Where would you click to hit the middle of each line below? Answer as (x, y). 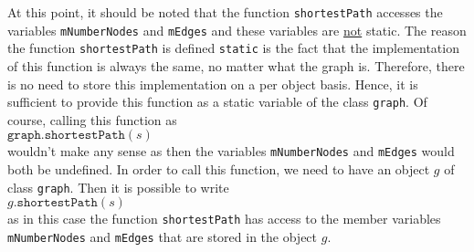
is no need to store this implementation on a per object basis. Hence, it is (213, 84)
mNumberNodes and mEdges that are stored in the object (163, 236)
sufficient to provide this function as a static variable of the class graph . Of (217, 102)
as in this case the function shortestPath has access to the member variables (224, 219)
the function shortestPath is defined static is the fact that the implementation (233, 48)
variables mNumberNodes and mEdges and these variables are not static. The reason (237, 30)
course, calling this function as (92, 119)
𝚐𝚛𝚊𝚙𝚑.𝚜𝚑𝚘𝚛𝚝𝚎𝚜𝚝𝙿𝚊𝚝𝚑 (66, 136)
